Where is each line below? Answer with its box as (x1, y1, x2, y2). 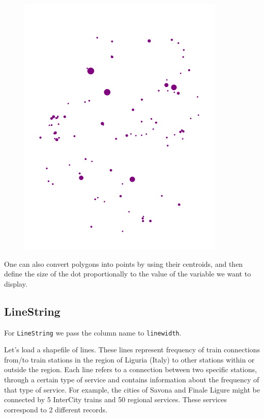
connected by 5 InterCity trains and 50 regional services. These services (4, 394, 227, 405)
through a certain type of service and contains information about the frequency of (4, 374, 259, 385)
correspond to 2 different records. (4, 404, 107, 414)
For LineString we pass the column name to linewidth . (4, 327, 182, 338)
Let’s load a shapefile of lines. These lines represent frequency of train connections (4, 344, 260, 355)
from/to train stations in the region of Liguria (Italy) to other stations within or (4, 354, 255, 365)
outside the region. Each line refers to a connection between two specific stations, (4, 364, 257, 375)
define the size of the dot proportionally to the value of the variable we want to (4, 268, 251, 279)
